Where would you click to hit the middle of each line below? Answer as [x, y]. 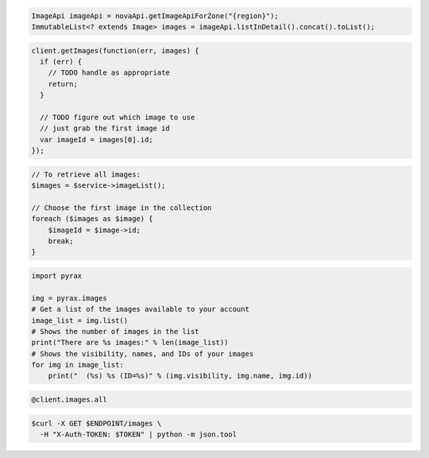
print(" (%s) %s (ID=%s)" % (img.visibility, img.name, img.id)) [180, 376]
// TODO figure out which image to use [118, 117]
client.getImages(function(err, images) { [115, 50]
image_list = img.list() [80, 320]
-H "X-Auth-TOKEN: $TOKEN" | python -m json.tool [139, 435]
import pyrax [57, 276]
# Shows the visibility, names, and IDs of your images [143, 353]
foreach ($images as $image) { [93, 219]
